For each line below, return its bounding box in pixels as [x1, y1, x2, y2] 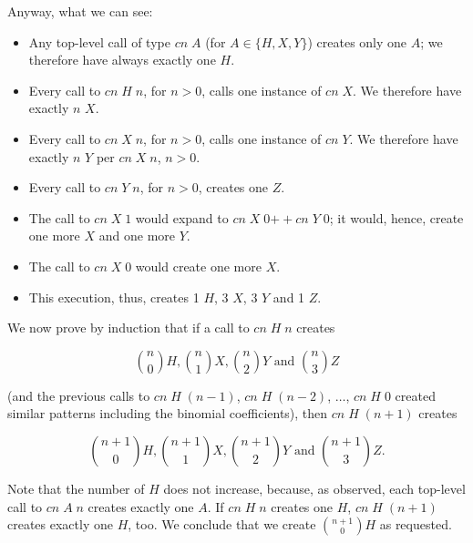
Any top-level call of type [28, 32, 170, 51]
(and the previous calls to [7, 385, 150, 405]
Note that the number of [7, 478, 145, 497]
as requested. [379, 515, 452, 534]
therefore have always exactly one [28, 50, 216, 69]
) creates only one [307, 32, 407, 51]
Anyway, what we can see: [7, 2, 153, 20]
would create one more [135, 256, 262, 275]
